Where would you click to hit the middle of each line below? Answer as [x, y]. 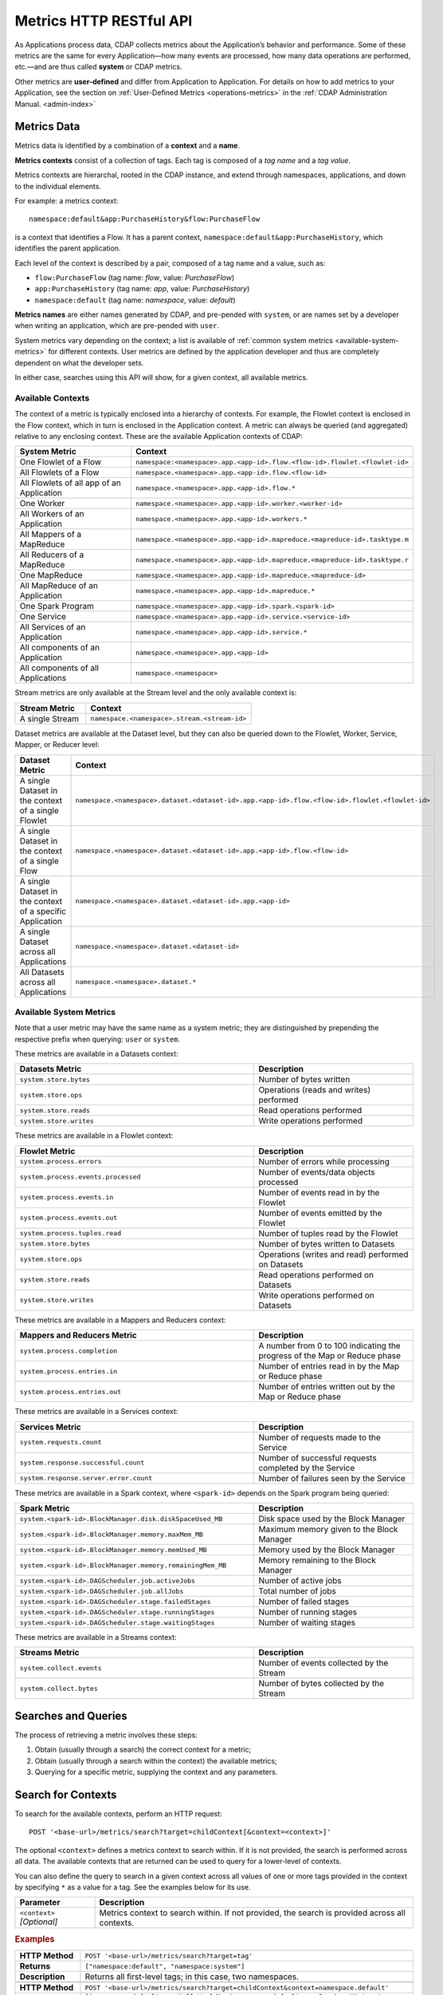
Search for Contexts [66, 1794]
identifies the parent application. [68, 248]
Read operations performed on [316, 1274]
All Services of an [53, 627]
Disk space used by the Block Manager [332, 1519]
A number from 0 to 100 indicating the [330, 1346]
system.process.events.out [69, 1218]
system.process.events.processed [80, 1177]
